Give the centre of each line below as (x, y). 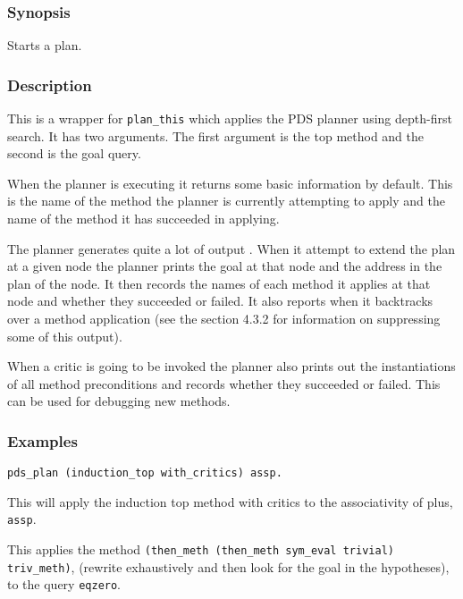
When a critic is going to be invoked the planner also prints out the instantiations (231, 366)
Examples (42, 440)
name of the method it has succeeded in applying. (143, 219)
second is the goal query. (74, 153)
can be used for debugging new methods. (119, 401)
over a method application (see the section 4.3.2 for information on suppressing (224, 319)
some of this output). (65, 336)
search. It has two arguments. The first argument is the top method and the (216, 135)
